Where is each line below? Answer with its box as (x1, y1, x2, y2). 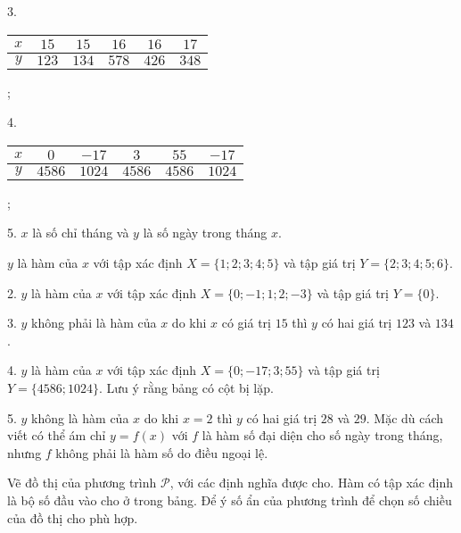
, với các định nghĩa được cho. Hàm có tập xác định (169, 473, 453, 492)
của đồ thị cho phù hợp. (7, 508, 138, 527)
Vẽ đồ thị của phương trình (7, 473, 157, 492)
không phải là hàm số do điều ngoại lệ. (55, 443, 268, 462)
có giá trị (221, 313, 271, 332)
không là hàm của (31, 408, 129, 427)
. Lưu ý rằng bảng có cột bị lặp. (99, 378, 274, 396)
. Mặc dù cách (366, 408, 444, 427)
